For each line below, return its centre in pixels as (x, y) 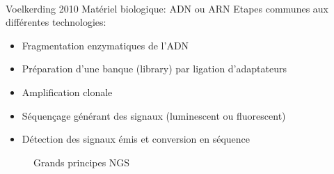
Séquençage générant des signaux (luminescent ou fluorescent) (154, 115)
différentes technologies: (56, 22)
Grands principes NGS (82, 162)
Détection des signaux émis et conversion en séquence (136, 139)
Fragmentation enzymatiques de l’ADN (105, 45)
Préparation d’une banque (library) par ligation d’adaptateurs (154, 69)
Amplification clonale (67, 92)
